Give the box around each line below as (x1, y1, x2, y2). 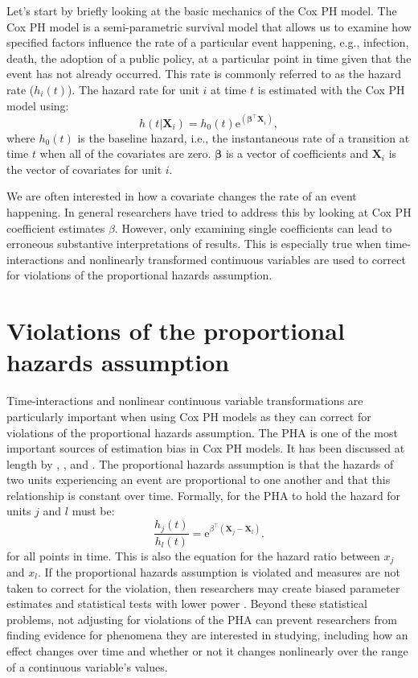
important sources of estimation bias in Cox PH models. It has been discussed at (6, 440, 405, 457)
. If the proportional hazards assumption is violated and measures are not (37, 564, 400, 580)
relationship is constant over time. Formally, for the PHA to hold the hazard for (6, 486, 401, 503)
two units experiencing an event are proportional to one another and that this (6, 471, 391, 488)
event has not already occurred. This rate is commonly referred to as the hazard (6, 65, 401, 82)
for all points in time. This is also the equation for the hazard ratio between (6, 547, 380, 564)
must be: (72, 502, 115, 519)
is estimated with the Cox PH (257, 81, 405, 97)
